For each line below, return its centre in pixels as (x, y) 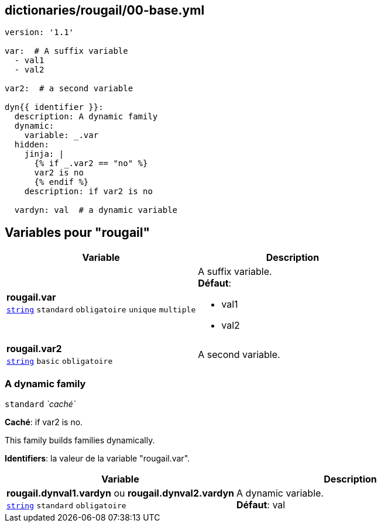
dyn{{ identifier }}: (54, 107)
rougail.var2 (34, 349)
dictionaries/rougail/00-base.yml (105, 10)
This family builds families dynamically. (80, 440)
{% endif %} (61, 182)
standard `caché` (40, 404)
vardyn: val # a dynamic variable (96, 210)
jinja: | (44, 154)
